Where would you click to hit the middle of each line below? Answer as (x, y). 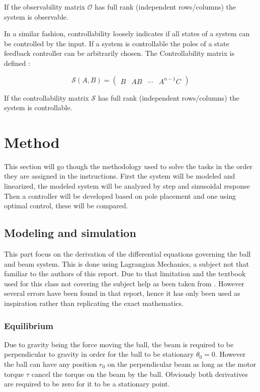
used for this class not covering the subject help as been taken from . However (124, 283)
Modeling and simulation (70, 233)
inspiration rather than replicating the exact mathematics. (94, 303)
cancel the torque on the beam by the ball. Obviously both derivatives (140, 374)
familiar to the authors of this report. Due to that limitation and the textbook (125, 273)
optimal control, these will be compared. (66, 206)
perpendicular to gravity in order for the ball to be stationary (99, 354)
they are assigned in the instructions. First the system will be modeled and (120, 176)
